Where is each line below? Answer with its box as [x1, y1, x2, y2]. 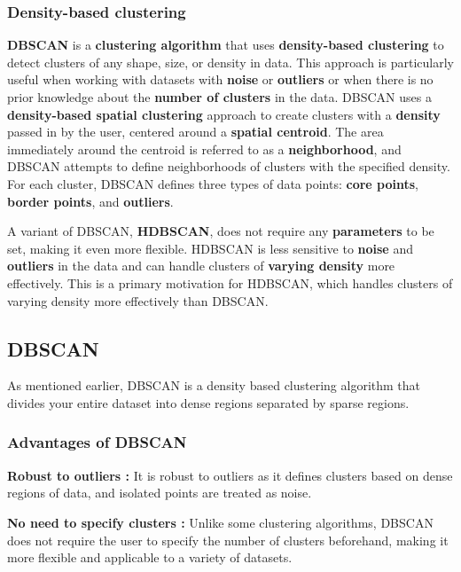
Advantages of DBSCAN [7, 431, 187, 453]
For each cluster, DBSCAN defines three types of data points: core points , [7, 174, 419, 192]
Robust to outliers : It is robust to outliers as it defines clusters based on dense [7, 466, 453, 484]
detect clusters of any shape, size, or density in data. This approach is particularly [7, 52, 454, 71]
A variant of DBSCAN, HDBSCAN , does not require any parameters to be [7, 222, 434, 240]
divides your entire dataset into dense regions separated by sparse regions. [7, 393, 410, 411]
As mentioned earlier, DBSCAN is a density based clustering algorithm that [7, 376, 421, 395]
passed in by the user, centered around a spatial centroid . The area [7, 122, 384, 141]
